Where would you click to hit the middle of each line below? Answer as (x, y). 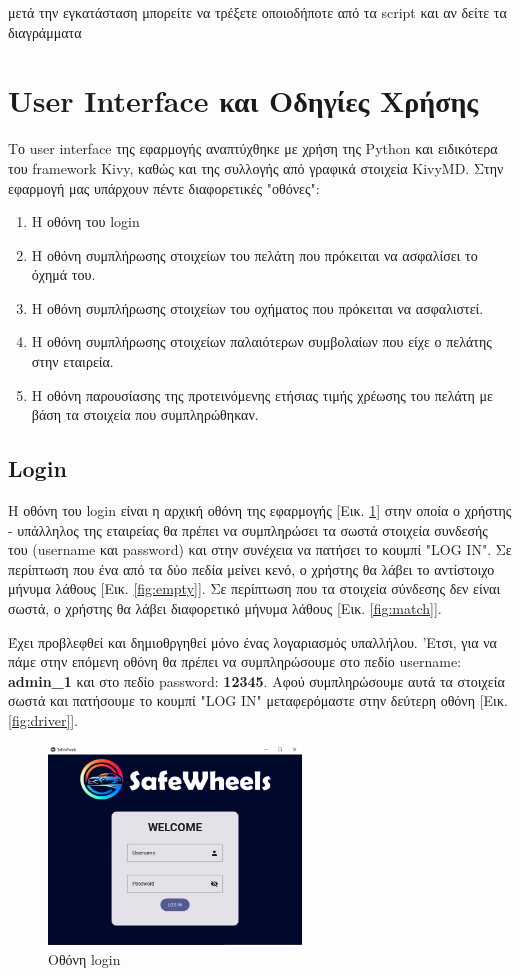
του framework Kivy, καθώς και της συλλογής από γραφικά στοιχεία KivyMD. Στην (256, 167)
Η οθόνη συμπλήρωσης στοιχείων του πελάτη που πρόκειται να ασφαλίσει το (254, 254)
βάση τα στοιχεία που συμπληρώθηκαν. (145, 414)
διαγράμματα (45, 31)
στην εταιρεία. (72, 361)
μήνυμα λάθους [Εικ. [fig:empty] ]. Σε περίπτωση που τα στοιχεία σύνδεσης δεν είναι (254, 588)
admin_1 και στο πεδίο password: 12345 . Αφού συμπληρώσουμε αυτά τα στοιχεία (256, 680)
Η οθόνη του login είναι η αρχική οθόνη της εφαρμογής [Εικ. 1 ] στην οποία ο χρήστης (260, 510)
